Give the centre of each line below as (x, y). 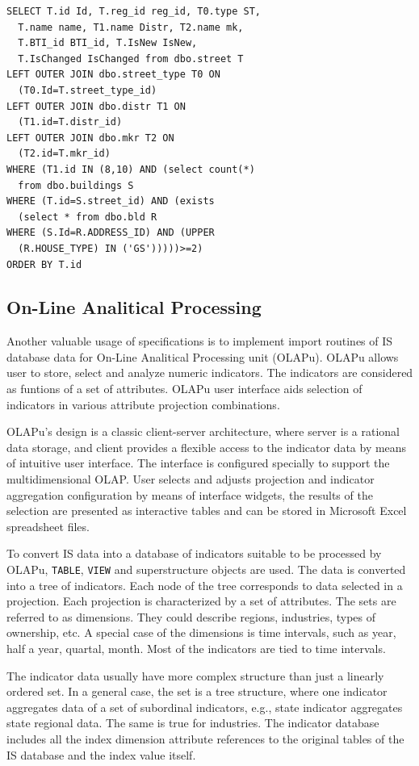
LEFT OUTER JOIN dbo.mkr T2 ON (90, 138)
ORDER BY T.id (44, 264)
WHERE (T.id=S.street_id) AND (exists (111, 201)
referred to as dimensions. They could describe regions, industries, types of (191, 616)
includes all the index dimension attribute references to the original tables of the (205, 739)
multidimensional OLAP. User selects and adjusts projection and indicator (191, 479)
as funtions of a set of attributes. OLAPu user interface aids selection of (184, 389)
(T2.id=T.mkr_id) (64, 154)
